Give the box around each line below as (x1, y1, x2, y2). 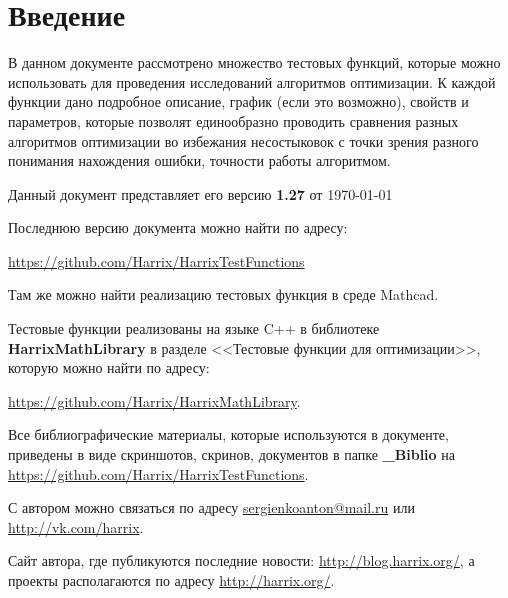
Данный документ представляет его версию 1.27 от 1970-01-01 (8, 183, 393, 204)
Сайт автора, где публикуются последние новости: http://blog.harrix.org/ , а (8, 550, 475, 571)
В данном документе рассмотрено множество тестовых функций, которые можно (8, 52, 501, 73)
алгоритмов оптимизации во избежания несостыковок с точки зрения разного (8, 130, 479, 151)
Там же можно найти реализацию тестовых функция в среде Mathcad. (8, 284, 439, 305)
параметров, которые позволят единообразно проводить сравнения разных (8, 110, 459, 131)
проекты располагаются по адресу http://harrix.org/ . (8, 570, 335, 590)
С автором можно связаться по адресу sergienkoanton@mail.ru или (8, 497, 415, 518)
